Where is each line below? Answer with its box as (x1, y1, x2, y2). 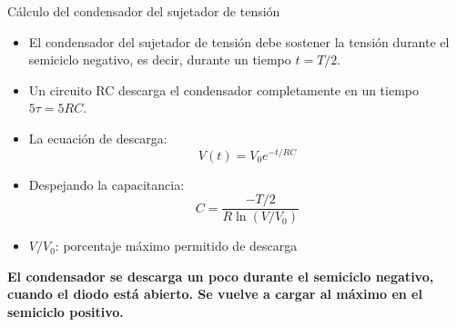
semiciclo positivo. (7, 302, 124, 322)
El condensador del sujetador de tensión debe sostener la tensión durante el (28, 32, 450, 51)
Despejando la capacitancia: (28, 174, 185, 193)
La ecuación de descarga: (28, 128, 168, 147)
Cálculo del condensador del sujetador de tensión (7, 2, 280, 20)
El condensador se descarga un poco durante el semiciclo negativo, (7, 266, 434, 285)
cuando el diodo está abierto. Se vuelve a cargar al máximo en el (7, 284, 422, 303)
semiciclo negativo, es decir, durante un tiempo (28, 50, 291, 69)
